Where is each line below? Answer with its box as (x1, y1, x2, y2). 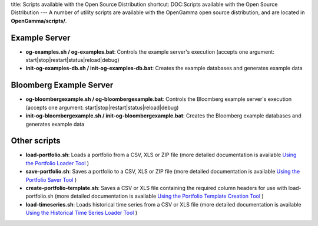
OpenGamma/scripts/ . (11, 17, 67, 24)
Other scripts (11, 136, 61, 146)
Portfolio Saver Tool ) (25, 176, 77, 183)
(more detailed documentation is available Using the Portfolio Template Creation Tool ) (54, 192, 264, 200)
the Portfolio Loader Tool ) (25, 159, 90, 166)
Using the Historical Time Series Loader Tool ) (25, 209, 138, 217)
